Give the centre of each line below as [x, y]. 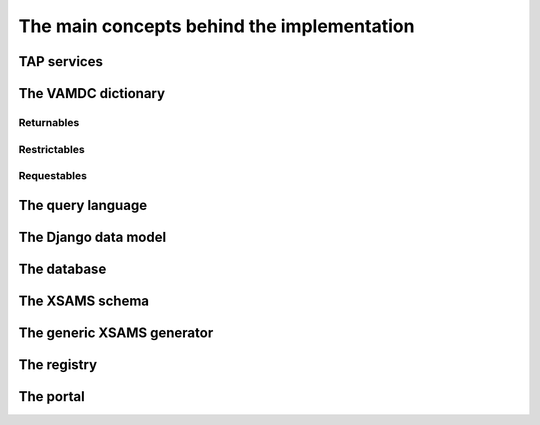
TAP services [61, 61]
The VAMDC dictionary [91, 93]
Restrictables [51, 149]
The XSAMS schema [84, 300]
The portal [51, 396]
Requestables [52, 176]
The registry [58, 364]
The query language [83, 205]
